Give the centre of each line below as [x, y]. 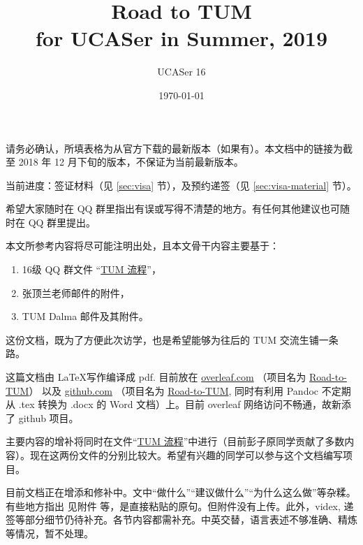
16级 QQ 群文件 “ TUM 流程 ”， [91, 269]
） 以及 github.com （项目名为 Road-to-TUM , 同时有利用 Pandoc [174, 390]
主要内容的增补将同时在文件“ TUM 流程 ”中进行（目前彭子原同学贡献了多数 [175, 441]
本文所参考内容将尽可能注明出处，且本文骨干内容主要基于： [142, 246]
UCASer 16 [181, 72]
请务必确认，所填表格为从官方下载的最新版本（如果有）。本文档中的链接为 [174, 148]
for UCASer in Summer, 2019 [181, 38]
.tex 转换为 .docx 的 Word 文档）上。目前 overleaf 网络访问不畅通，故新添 [185, 404]
